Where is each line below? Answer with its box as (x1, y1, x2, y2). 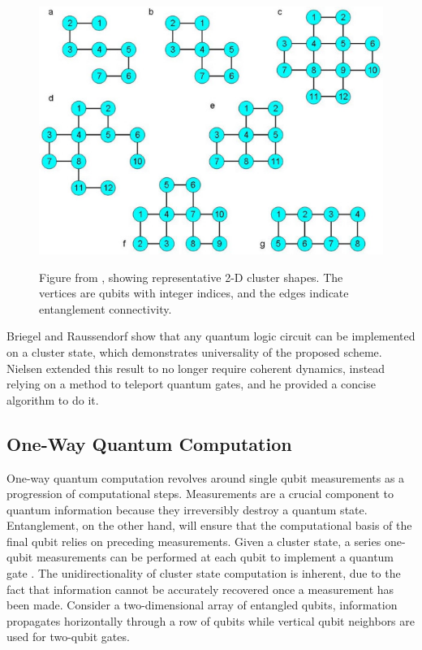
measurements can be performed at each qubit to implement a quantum (36, 548, 394, 565)
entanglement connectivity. (39, 300, 172, 317)
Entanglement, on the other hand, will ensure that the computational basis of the (6, 517, 412, 534)
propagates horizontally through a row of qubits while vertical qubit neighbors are (6, 612, 416, 629)
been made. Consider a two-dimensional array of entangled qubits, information (6, 596, 398, 613)
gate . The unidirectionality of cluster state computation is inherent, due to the (6, 565, 401, 582)
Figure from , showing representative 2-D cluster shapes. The (39, 268, 343, 285)
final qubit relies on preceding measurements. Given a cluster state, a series (6, 532, 381, 549)
